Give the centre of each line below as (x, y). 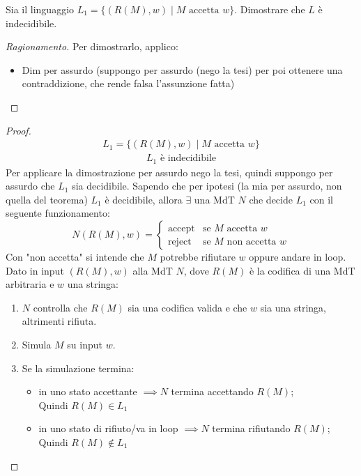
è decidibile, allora (144, 199)
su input (85, 345)
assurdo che (30, 186)
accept (181, 228)
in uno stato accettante (88, 391)
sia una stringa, (293, 307)
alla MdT (153, 270)
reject (179, 241)
